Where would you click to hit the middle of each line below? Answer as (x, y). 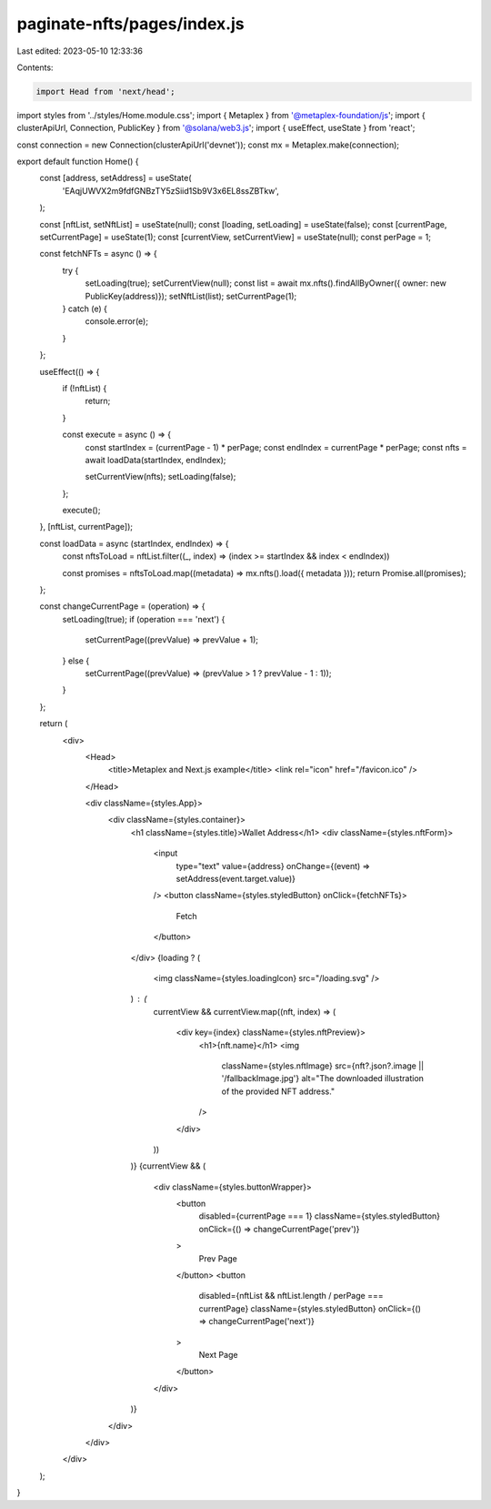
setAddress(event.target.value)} (235, 879)
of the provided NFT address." (278, 1091)
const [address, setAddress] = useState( (115, 178)
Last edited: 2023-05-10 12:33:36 (80, 51)
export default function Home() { (78, 162)
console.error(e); (117, 321)
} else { (76, 661)
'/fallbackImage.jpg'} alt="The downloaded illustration (323, 1079)
